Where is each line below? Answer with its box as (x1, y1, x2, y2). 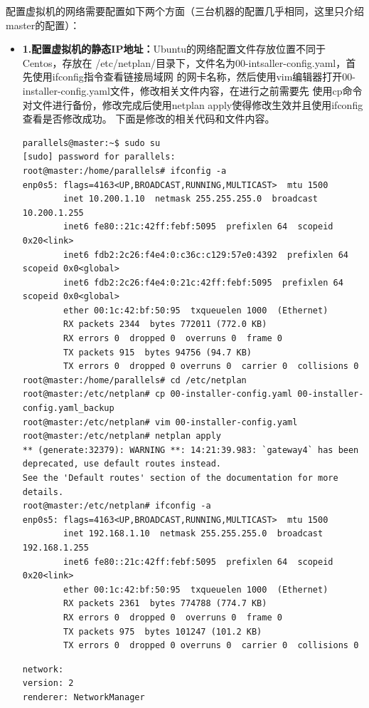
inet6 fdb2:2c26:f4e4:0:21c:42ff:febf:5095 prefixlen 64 (63, 277, 343, 288)
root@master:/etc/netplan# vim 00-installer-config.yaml (22, 417, 298, 427)
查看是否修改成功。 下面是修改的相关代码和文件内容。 (22, 111, 275, 126)
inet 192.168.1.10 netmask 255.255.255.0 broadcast (63, 529, 323, 539)
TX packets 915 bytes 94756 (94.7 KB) (63, 347, 252, 358)
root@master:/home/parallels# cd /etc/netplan (22, 375, 247, 385)
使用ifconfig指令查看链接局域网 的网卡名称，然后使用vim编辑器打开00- (32, 69, 356, 84)
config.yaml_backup (22, 403, 114, 414)
